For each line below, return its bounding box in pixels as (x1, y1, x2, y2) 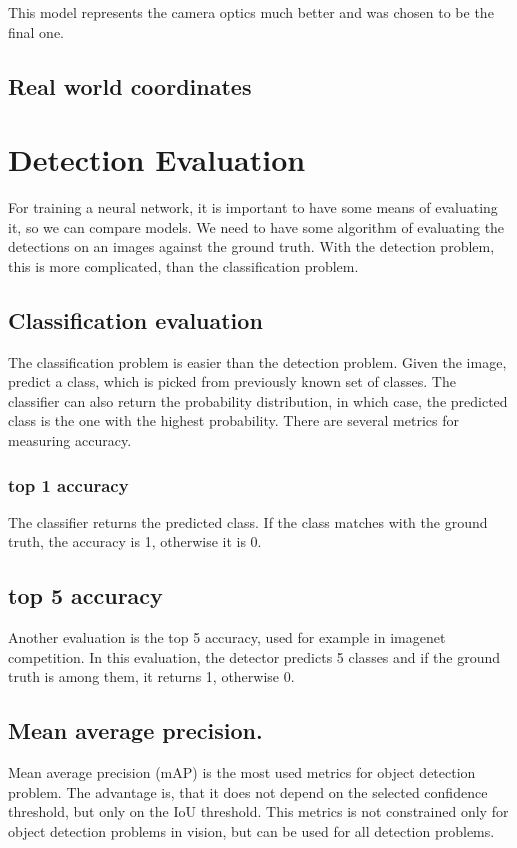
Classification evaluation (8, 304, 263, 335)
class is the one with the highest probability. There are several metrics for (8, 410, 459, 431)
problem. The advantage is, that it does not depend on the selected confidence (8, 781, 488, 802)
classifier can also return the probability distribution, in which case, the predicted (8, 390, 508, 411)
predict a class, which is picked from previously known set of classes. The (8, 371, 456, 392)
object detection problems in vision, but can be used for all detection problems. (8, 821, 495, 842)
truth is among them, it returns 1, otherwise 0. (8, 666, 295, 687)
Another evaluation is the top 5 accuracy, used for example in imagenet (8, 627, 446, 648)
